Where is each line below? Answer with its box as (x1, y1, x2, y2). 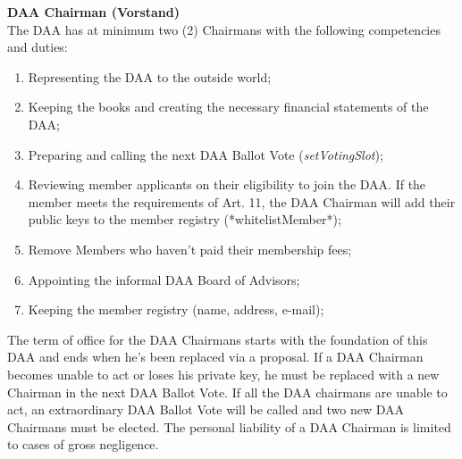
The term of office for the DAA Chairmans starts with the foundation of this (7, 330, 428, 348)
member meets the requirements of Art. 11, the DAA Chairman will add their (28, 192, 456, 211)
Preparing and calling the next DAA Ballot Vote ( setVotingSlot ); (28, 145, 383, 163)
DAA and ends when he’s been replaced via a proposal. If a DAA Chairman (7, 347, 424, 366)
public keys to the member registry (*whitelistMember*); (28, 210, 341, 229)
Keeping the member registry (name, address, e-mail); (28, 300, 324, 319)
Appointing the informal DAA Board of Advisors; (28, 270, 300, 288)
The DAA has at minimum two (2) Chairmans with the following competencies (7, 20, 441, 38)
